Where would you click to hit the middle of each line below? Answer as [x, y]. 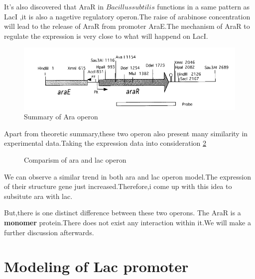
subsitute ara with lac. [38, 196]
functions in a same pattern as [203, 6]
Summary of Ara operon [61, 117]
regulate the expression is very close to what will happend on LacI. [106, 36]
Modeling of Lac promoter [96, 266]
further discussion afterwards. [49, 232]
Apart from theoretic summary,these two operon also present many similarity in [126, 133]
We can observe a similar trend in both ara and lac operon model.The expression [127, 176]
